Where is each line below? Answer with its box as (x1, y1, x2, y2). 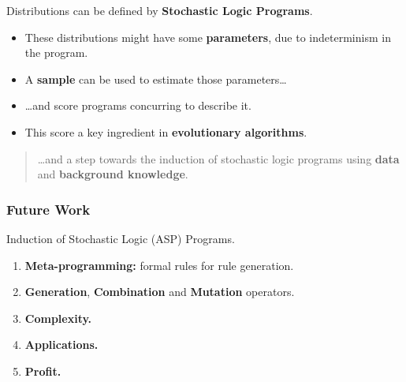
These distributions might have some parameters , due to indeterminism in (24, 28, 391, 45)
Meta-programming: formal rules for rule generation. (24, 257, 294, 273)
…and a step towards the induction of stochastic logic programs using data (37, 150, 400, 167)
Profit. (24, 362, 61, 379)
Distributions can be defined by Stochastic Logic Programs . (6, 2, 313, 18)
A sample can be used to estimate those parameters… (24, 70, 287, 87)
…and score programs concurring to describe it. (24, 97, 251, 114)
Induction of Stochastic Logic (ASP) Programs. (6, 230, 235, 246)
